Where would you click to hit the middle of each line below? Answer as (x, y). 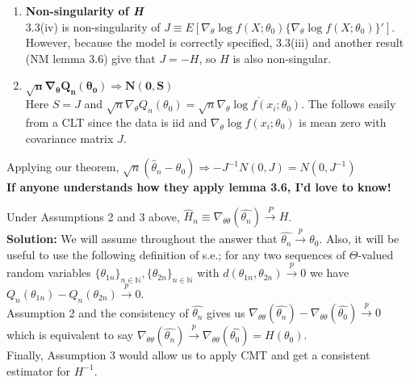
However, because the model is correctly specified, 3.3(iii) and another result (215, 42)
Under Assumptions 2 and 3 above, (93, 216)
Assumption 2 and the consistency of (98, 312)
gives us (226, 312)
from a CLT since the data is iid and (116, 122)
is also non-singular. (282, 58)
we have (329, 273)
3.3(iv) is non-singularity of (93, 26)
